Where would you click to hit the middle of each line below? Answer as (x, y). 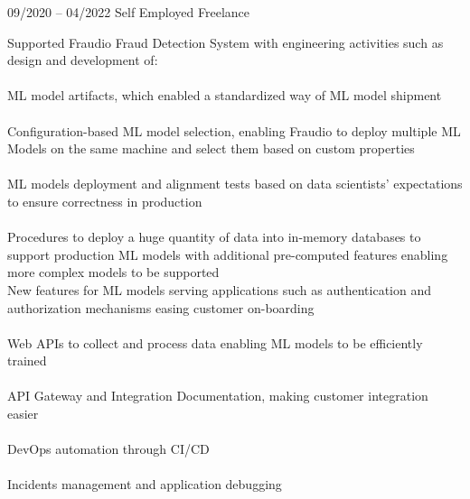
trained (27, 360)
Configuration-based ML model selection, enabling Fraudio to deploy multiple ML (234, 130)
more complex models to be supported (113, 272)
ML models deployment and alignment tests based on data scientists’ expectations (235, 184)
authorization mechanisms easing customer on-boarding (161, 307)
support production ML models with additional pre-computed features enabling (228, 254)
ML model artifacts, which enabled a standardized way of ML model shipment (225, 95)
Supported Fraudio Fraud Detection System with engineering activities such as (226, 42)
